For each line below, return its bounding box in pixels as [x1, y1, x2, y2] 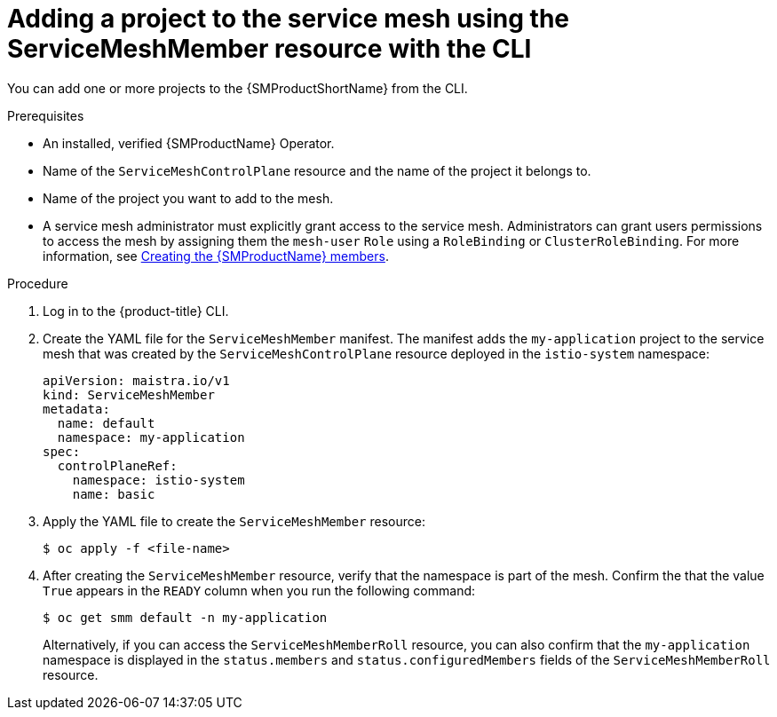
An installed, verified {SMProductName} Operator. [43, 135, 335, 151]
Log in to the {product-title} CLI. [43, 303, 229, 319]
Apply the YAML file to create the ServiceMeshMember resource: [43, 513, 425, 529]
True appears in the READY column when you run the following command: [43, 582, 476, 598]
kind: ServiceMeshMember [43, 387, 215, 402]
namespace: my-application [57, 429, 245, 445]
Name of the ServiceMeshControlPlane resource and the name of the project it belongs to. [43, 162, 591, 178]
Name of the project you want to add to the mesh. [43, 190, 334, 206]
